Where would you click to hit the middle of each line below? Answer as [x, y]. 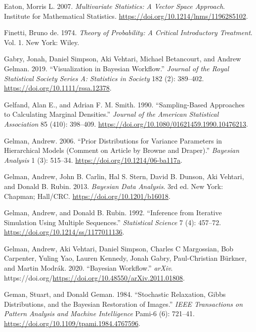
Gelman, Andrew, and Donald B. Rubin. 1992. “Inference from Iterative [113, 213]
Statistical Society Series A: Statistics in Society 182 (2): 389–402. [104, 78]
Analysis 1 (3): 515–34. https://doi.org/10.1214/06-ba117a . [93, 160]
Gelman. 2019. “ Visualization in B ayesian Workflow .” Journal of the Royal [117, 68]
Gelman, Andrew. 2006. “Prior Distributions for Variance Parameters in [113, 140]
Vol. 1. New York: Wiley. [42, 42]
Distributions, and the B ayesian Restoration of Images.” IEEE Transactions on [124, 304]
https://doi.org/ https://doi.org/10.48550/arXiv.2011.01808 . [94, 277]
